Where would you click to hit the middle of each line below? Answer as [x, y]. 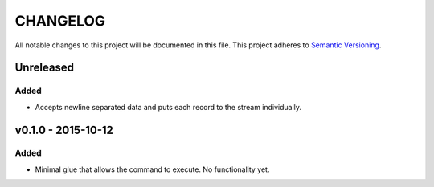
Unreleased [45, 68]
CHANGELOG [60, 21]
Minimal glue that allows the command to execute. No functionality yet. [152, 169]
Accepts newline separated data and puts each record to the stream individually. [168, 107]
